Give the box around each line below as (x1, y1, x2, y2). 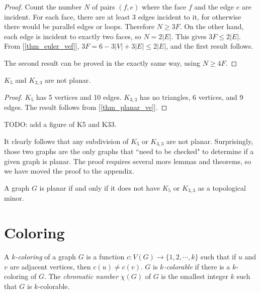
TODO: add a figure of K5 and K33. (4, 119, 117, 129)
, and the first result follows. (166, 41, 253, 51)
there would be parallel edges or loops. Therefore (4, 21, 155, 32)
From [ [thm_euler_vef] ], (4, 41, 79, 51)
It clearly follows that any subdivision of (4, 135, 129, 146)
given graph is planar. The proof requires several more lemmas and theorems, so (4, 156, 251, 166)
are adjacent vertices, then (10, 261, 91, 271)
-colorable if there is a (163, 261, 230, 271)
